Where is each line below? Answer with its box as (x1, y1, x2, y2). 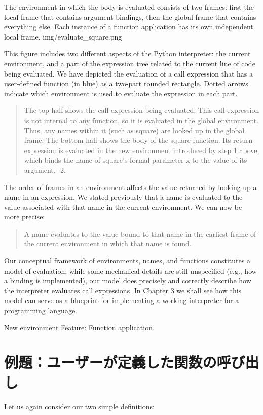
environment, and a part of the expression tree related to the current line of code (4, 58, 255, 68)
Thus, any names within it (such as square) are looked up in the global (24, 125, 245, 135)
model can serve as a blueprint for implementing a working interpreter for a (4, 295, 239, 306)
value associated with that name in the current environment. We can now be (4, 201, 242, 212)
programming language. (4, 305, 77, 316)
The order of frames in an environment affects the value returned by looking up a (4, 181, 257, 192)
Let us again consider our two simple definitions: (4, 401, 155, 411)
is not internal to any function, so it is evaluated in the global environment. (24, 115, 259, 125)
